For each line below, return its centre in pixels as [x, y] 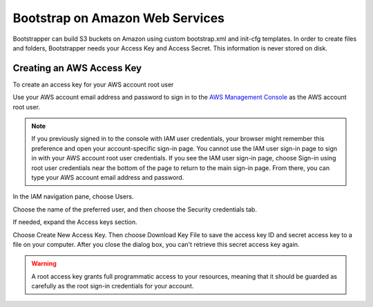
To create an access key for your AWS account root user [93, 84]
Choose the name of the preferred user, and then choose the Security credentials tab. [135, 209]
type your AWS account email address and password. [108, 177]
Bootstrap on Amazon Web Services [118, 18]
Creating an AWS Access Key [77, 68]
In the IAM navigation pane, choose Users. [73, 196]
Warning [44, 263]
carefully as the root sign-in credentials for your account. [113, 286]
